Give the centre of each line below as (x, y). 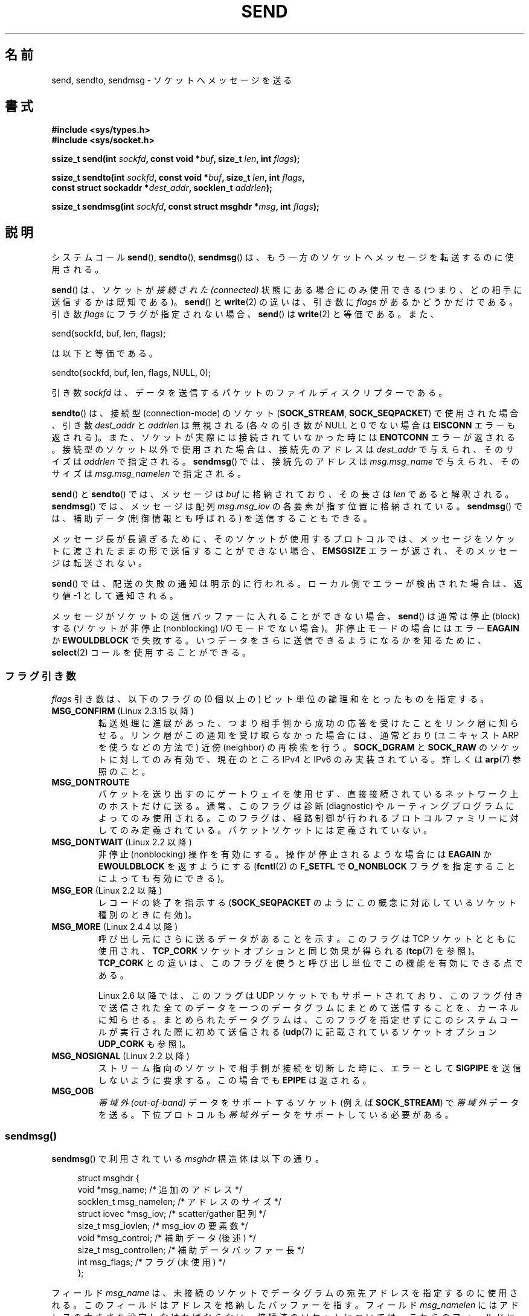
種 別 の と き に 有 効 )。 (147, 915)
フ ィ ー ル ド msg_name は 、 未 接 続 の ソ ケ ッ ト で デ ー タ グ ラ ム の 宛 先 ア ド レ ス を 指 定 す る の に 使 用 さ (285, 1292)
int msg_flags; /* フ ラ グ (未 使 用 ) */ (152, 1262)
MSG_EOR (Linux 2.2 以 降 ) (107, 891)
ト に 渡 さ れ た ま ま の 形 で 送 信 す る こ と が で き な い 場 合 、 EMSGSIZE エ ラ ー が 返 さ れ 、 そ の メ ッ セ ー (285, 551)
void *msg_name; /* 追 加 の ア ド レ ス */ (160, 1189)
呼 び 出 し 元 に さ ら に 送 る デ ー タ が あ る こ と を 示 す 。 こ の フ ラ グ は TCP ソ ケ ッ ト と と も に (307, 939)
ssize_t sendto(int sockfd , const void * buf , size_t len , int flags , (178, 178)
